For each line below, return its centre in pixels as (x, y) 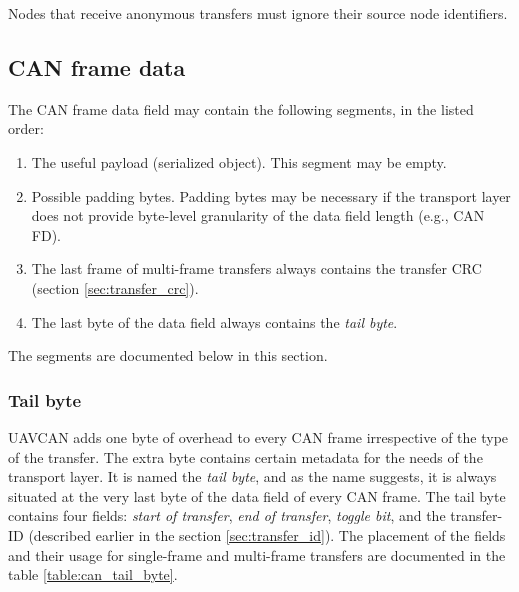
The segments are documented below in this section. (168, 355)
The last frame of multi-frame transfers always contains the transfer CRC (256, 268)
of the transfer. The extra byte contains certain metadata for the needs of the (245, 456)
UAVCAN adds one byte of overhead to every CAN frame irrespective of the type (258, 436)
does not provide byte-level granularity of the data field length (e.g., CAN (258, 215)
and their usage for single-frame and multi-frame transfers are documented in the (257, 554)
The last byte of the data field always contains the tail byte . (214, 321)
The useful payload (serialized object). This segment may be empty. (239, 161)
